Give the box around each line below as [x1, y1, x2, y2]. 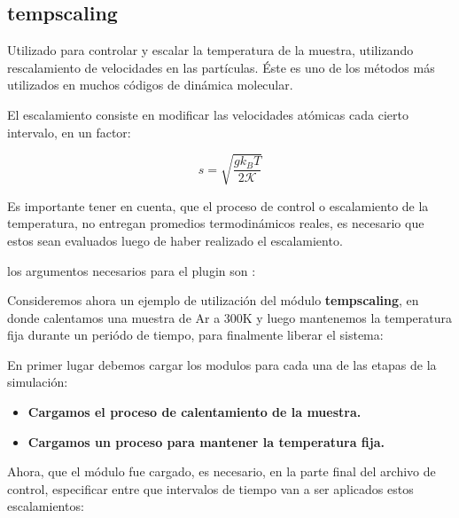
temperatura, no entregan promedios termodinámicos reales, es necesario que [7, 214, 424, 232]
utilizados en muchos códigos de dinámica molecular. [7, 75, 293, 94]
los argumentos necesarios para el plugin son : [7, 261, 256, 279]
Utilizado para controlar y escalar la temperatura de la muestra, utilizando [7, 41, 414, 59]
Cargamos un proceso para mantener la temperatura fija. [27, 432, 385, 451]
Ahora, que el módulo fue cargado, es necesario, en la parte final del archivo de [7, 462, 436, 481]
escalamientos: [7, 497, 84, 515]
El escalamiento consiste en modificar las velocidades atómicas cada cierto [7, 105, 408, 123]
